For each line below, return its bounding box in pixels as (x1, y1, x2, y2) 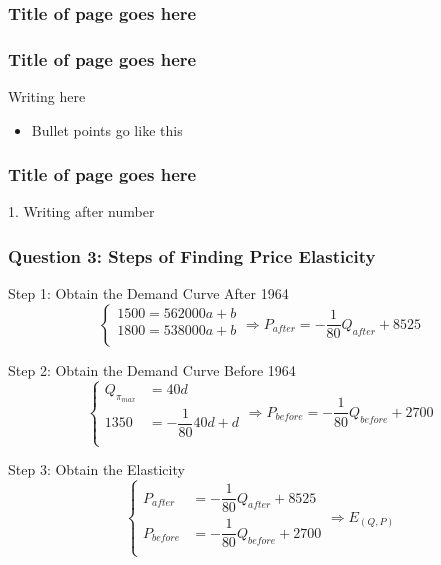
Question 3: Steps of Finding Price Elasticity (8, 243, 376, 268)
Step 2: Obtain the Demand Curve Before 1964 (8, 359, 296, 380)
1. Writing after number (8, 201, 155, 222)
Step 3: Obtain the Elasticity (8, 459, 185, 480)
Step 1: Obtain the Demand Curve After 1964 (8, 283, 289, 304)
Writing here (8, 86, 86, 107)
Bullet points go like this (31, 119, 183, 140)
